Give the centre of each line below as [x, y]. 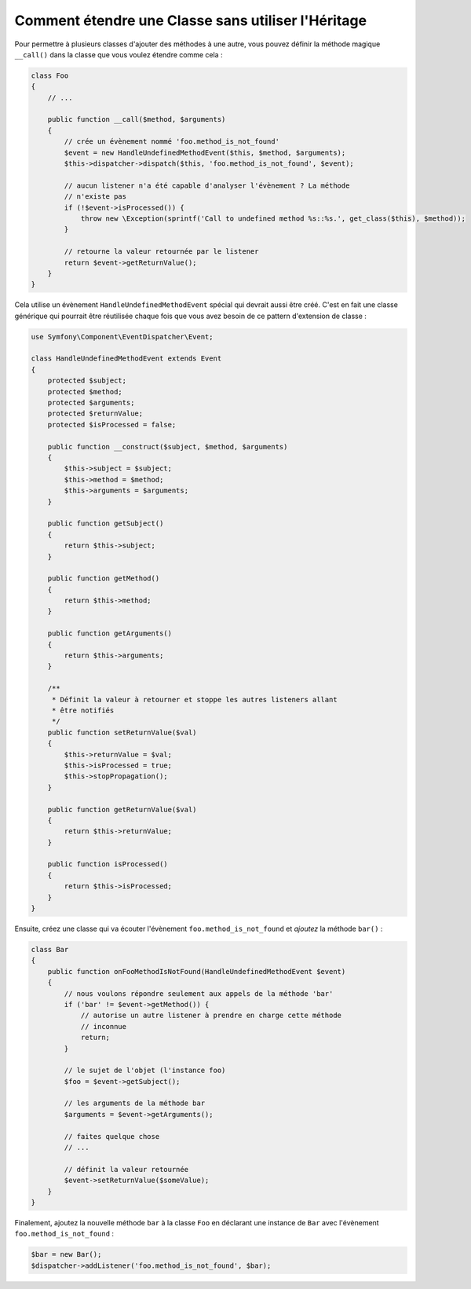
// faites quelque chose [112, 1136]
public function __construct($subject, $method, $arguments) [168, 447]
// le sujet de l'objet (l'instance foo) [145, 1071]
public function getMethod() [104, 579]
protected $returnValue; [95, 414]
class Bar [50, 949]
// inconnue [104, 1026]
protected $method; [85, 392]
